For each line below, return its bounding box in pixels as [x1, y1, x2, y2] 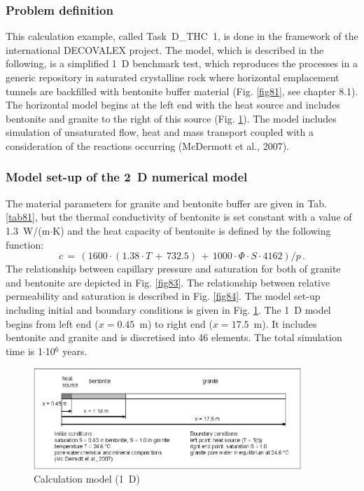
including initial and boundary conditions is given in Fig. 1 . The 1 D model [6, 302, 331, 317]
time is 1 [6, 343, 43, 358]
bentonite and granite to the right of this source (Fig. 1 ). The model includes [6, 111, 337, 125]
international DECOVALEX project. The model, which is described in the [6, 42, 324, 57]
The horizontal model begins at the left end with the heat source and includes [6, 97, 340, 112]
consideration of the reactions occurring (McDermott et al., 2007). [6, 138, 289, 153]
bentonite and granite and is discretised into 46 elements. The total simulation [6, 330, 342, 345]
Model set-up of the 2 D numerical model [6, 168, 248, 186]
